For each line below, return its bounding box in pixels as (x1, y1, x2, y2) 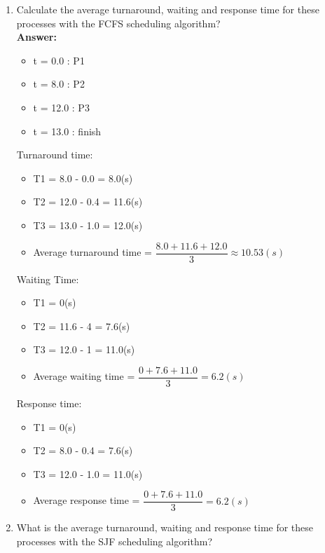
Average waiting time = (33, 369, 135, 383)
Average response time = (33, 493, 140, 507)
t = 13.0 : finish (33, 123, 102, 138)
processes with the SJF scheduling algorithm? (16, 534, 213, 549)
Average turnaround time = (33, 245, 152, 259)
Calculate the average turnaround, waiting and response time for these (16, 2, 319, 16)
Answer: (16, 29, 57, 44)
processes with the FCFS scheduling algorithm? (16, 15, 221, 30)
